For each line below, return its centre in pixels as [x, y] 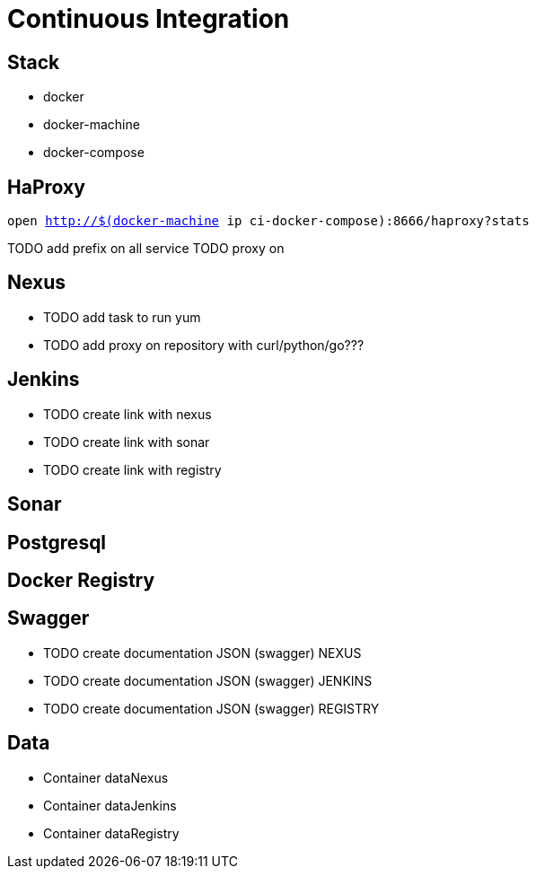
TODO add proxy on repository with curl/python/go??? [204, 345]
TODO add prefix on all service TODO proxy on [146, 249]
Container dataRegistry [111, 833]
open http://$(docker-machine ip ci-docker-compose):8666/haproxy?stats [268, 221]
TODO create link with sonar [127, 442]
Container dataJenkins [110, 805]
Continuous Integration [149, 19]
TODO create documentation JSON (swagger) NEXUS [202, 653]
